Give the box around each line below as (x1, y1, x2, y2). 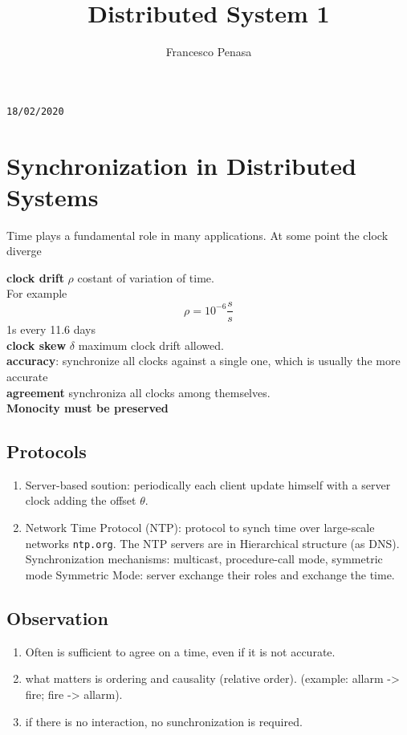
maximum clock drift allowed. (78, 336, 224, 353)
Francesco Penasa (165, 43, 252, 60)
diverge (6, 242, 42, 259)
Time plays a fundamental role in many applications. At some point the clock (6, 226, 389, 243)
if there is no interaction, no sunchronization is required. (25, 713, 303, 729)
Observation (6, 605, 108, 630)
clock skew (6, 336, 67, 353)
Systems (6, 180, 99, 213)
